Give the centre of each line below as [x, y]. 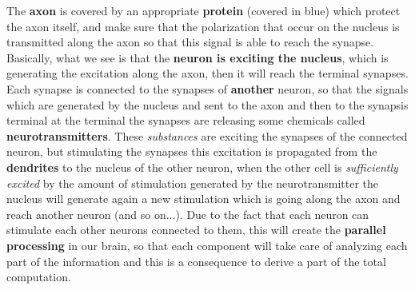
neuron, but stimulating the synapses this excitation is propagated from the [192, 151]
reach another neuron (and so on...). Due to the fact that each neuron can [188, 214]
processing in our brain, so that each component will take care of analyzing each [207, 245]
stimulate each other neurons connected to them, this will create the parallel [196, 230]
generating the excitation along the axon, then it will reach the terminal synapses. [207, 73]
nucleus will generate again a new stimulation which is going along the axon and [204, 199]
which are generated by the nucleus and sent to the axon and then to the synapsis [207, 104]
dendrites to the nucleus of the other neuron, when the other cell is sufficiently [202, 167]
